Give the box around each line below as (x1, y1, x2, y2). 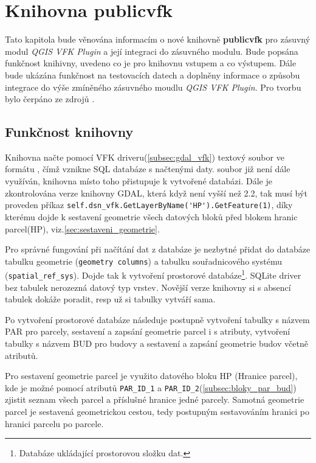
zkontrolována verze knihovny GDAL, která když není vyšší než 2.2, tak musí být (5, 186, 307, 199)
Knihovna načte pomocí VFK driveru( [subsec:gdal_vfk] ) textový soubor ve (5, 150, 284, 163)
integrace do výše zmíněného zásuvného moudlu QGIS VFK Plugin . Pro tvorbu (5, 80, 301, 93)
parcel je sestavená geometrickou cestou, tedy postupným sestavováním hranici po (5, 405, 310, 418)
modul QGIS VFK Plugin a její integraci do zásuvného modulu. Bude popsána (5, 44, 298, 57)
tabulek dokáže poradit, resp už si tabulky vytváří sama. (5, 293, 216, 305)
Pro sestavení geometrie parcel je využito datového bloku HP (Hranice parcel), (5, 369, 298, 382)
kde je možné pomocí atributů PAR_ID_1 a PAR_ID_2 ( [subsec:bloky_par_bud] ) (5, 381, 297, 394)
